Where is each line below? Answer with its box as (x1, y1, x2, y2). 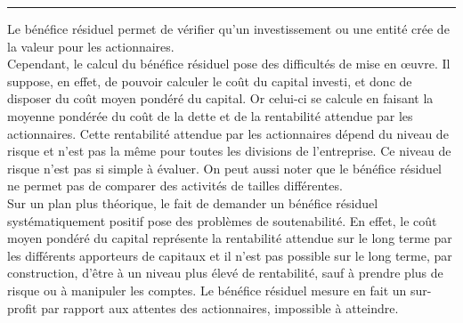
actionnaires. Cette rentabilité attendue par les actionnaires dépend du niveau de (7, 124, 449, 142)
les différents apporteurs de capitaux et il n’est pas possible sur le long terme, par (7, 246, 452, 264)
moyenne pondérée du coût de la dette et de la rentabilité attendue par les (7, 106, 413, 125)
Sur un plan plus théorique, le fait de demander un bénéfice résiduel (7, 193, 378, 212)
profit (7, 298, 37, 317)
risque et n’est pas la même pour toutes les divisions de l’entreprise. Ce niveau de (7, 141, 451, 160)
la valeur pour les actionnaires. (7, 36, 175, 55)
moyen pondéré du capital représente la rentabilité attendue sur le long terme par (7, 229, 452, 247)
